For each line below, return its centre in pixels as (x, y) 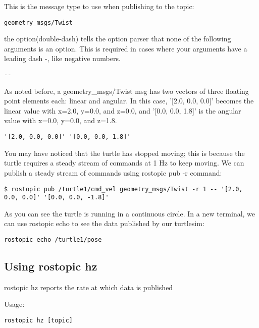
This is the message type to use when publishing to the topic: (99, 6)
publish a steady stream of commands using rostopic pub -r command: (113, 172)
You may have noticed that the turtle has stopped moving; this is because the (124, 153)
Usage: (14, 304)
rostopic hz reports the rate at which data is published (89, 287)
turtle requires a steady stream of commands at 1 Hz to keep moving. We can (124, 163)
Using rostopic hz (51, 266)
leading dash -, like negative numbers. (62, 58)
